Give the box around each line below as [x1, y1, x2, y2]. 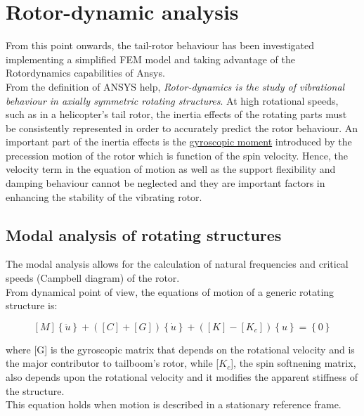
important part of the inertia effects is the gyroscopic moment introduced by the [6, 134, 352, 149]
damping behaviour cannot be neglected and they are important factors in [6, 176, 325, 190]
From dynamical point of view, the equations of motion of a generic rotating [6, 284, 334, 299]
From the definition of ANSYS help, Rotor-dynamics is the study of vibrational [6, 79, 345, 93]
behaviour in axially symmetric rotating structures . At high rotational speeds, [6, 93, 339, 108]
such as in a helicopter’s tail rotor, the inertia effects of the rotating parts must [6, 107, 347, 122]
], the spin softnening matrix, [230, 356, 356, 370]
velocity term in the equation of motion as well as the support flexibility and [6, 162, 336, 176]
